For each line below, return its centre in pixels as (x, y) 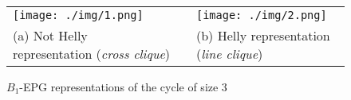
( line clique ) (229, 54)
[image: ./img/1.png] (78, 15)
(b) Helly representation (263, 35)
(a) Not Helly (50, 35)
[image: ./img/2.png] (261, 15)
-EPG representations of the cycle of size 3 (123, 87)
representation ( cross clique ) (92, 54)
